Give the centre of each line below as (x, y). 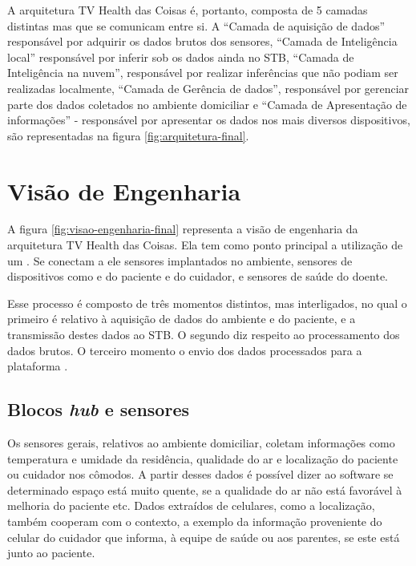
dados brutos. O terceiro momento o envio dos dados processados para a (185, 350)
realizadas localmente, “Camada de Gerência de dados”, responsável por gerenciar (208, 88)
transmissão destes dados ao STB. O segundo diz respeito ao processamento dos (204, 335)
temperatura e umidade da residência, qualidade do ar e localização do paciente (203, 458)
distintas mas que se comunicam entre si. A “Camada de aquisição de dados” (196, 25)
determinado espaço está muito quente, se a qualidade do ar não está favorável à (205, 489)
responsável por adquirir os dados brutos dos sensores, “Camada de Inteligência (202, 41)
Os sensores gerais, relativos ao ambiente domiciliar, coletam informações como (201, 443)
